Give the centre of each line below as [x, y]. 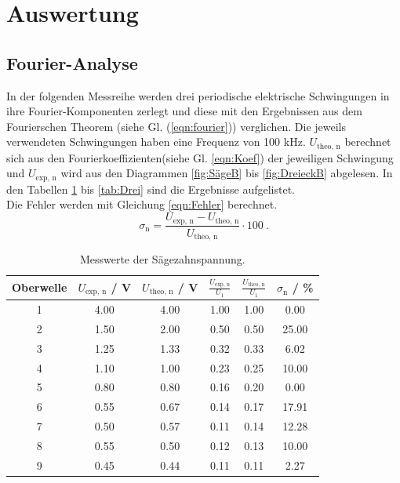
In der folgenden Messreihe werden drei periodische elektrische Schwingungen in [198, 95]
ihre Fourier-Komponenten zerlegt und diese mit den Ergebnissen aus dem [184, 111]
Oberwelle [40, 287]
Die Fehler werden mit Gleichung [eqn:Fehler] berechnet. [142, 204]
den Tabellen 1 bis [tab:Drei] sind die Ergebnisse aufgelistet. [151, 189]
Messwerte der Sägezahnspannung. [162, 258]
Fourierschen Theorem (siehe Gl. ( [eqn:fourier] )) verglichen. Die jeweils [176, 126]
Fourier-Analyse [72, 62]
